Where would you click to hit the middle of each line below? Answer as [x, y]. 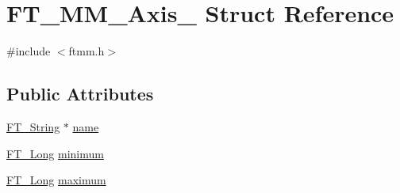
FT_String [33, 126]
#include [29, 51]
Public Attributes [80, 94]
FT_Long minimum [55, 153]
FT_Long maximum [56, 180]
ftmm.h [87, 51]
